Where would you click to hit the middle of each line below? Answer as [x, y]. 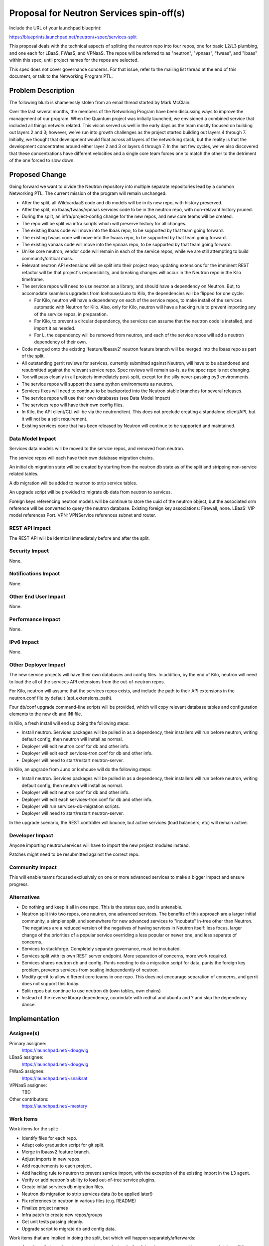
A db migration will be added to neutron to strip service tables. [73, 483]
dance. [29, 1005]
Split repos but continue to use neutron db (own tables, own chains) [91, 991]
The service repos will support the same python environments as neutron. [98, 384]
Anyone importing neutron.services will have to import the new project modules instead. [100, 845]
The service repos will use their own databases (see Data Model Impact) [96, 398]
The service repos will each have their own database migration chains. [82, 458]
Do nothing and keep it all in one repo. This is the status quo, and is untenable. [102, 907]
